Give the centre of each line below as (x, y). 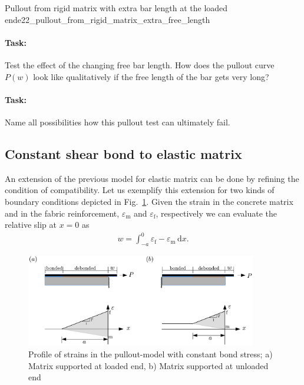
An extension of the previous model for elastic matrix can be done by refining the (152, 178)
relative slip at (31, 225)
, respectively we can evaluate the (216, 213)
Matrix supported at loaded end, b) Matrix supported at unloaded (148, 365)
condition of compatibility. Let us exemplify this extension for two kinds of (140, 190)
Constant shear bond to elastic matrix (123, 153)
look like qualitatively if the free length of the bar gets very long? (151, 76)
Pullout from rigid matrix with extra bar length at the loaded (116, 8)
